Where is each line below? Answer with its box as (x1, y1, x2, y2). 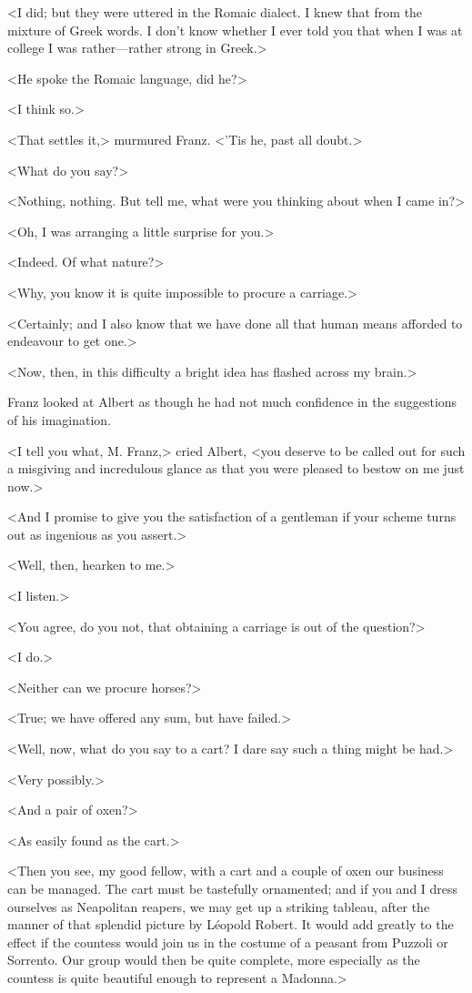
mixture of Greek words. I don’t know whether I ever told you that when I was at (7, 20, 463, 39)
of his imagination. (7, 410, 112, 429)
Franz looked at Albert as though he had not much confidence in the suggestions (7, 392, 457, 411)
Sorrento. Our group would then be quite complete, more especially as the (7, 950, 420, 969)
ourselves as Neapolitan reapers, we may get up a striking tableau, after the (7, 897, 430, 916)
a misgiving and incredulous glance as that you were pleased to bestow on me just (7, 459, 465, 478)
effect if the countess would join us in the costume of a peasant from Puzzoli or (7, 932, 448, 951)
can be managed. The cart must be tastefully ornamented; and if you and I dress (7, 879, 458, 897)
